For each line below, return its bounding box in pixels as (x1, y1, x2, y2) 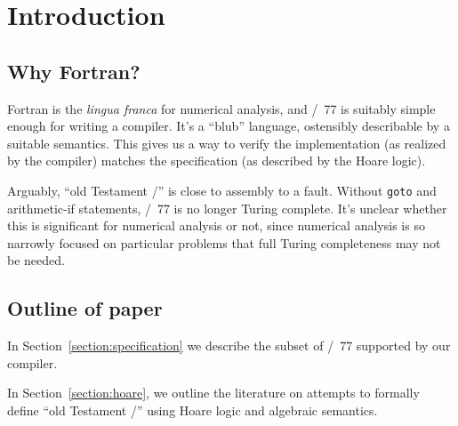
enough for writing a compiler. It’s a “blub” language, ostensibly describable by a (7, 117, 450, 135)
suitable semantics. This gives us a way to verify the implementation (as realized (7, 133, 446, 152)
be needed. (7, 251, 65, 269)
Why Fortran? (7, 57, 141, 84)
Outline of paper (7, 294, 163, 322)
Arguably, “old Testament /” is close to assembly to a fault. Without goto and (7, 181, 437, 199)
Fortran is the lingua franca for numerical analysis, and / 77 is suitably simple (7, 99, 436, 117)
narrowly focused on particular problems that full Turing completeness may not (7, 233, 441, 252)
